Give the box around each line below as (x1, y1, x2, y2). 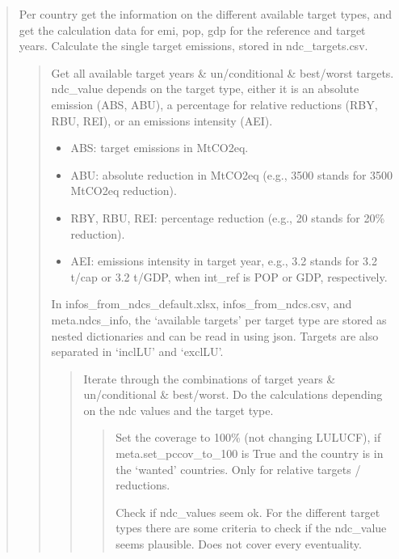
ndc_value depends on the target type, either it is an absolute (51, 80, 359, 97)
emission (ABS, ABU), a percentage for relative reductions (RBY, (51, 95, 378, 112)
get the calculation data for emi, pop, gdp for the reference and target (19, 21, 366, 38)
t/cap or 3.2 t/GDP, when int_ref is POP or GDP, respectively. (70, 268, 388, 285)
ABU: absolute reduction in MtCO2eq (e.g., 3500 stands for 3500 (70, 166, 393, 183)
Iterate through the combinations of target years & (83, 370, 336, 387)
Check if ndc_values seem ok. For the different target (115, 503, 380, 520)
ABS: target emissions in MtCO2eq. (70, 139, 249, 156)
